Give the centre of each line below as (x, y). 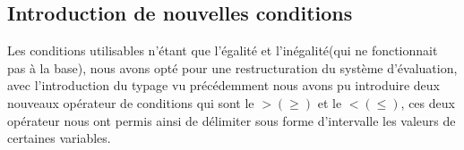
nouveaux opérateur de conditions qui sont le (131, 102)
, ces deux (428, 102)
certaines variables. (59, 138)
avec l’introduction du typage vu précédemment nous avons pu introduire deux (223, 85)
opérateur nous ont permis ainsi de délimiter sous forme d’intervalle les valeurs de (232, 120)
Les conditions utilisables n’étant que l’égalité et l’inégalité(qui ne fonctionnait (223, 50)
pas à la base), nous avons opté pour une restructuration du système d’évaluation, (232, 67)
